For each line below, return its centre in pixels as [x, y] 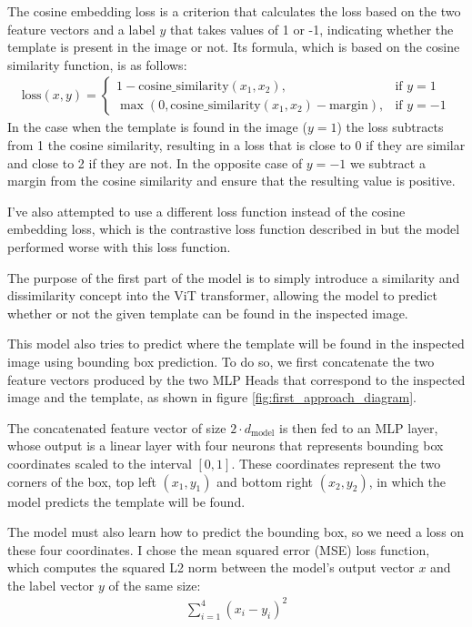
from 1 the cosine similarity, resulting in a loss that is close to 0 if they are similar [236, 145]
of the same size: [155, 585]
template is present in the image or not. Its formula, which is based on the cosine [234, 47]
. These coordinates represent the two [336, 463]
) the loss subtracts [390, 127]
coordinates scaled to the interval [100, 463]
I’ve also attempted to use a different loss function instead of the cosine [206, 211]
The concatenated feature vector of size [117, 427]
